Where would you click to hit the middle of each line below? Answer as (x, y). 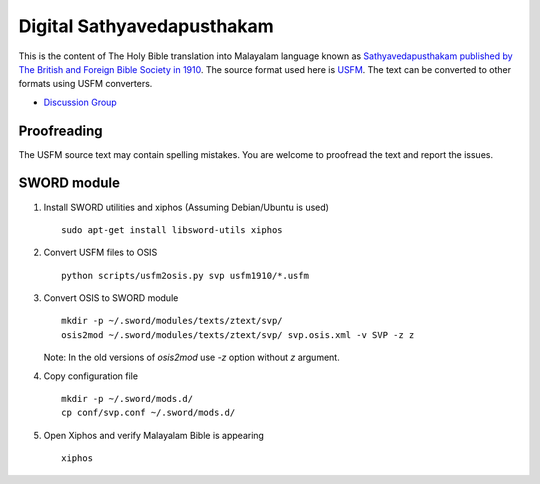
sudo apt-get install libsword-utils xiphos (172, 229)
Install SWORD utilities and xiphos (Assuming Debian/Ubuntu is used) (186, 207)
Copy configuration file (91, 376)
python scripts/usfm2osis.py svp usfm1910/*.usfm (185, 275)
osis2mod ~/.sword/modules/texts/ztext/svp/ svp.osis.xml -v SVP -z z (238, 334)
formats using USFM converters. (85, 84)
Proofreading (60, 130)
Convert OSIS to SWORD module (111, 298)
